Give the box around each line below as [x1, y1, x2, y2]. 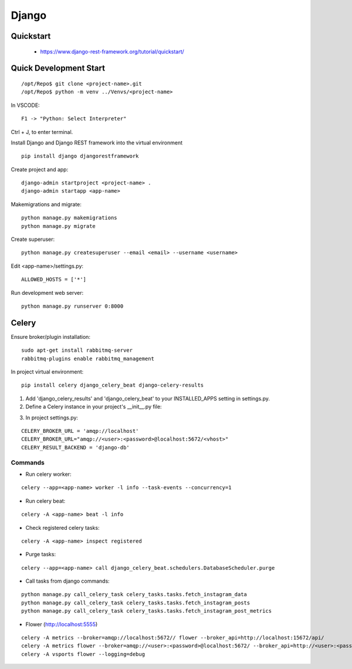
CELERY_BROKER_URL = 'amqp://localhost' [21, 428, 139, 435]
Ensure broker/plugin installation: [11, 333, 91, 340]
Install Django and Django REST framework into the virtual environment [11, 139, 183, 146]
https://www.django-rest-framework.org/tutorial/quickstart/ [40, 48, 184, 55]
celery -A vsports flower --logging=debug [21, 651, 145, 657]
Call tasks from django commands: [25, 577, 110, 584]
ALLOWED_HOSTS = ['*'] [21, 276, 87, 283]
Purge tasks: [25, 551, 56, 558]
